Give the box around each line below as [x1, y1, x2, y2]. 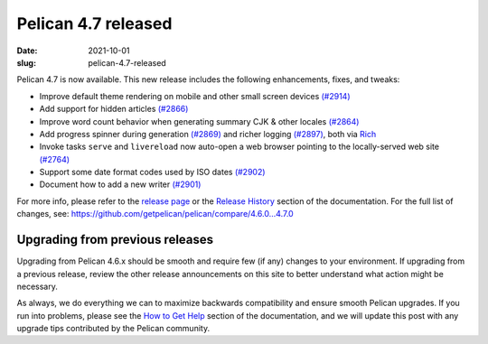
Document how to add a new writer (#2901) [39, 179, 202, 190]
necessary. [16, 281, 59, 292]
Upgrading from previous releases [16, 232, 214, 247]
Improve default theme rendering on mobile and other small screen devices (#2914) [39, 90, 352, 101]
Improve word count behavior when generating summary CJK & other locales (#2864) [39, 116, 360, 126]
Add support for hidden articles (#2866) [39, 104, 189, 115]
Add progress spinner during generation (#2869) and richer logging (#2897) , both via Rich [39, 128, 377, 139]
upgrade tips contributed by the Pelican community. [16, 323, 211, 334]
